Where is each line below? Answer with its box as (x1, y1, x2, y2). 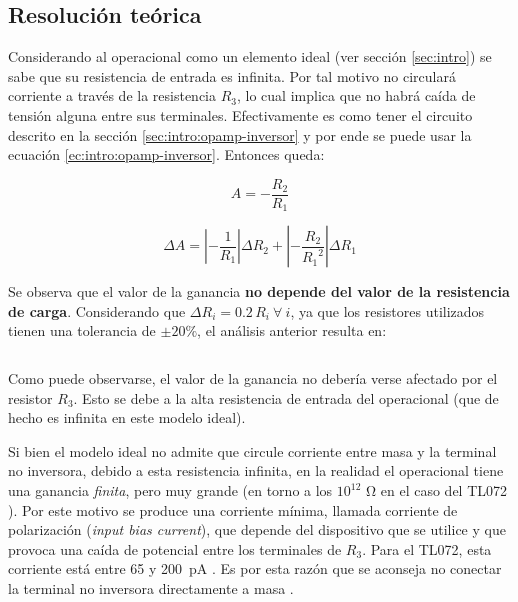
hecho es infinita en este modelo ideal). (8, 407, 246, 428)
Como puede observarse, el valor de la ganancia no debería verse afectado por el (8, 368, 498, 389)
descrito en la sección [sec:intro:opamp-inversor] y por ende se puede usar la (8, 124, 472, 145)
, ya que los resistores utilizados (290, 300, 485, 321)
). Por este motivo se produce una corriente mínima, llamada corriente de (8, 499, 458, 520)
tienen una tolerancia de (8, 320, 156, 341)
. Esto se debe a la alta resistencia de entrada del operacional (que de (73, 387, 499, 408)
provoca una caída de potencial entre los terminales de (8, 538, 342, 559)
